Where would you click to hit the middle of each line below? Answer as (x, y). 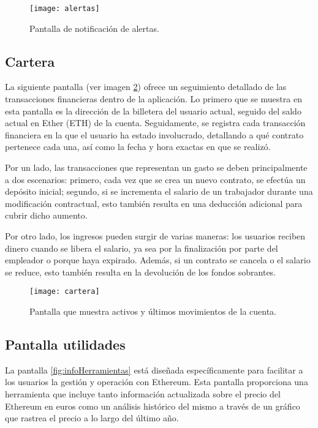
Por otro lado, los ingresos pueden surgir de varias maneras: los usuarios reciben (155, 235)
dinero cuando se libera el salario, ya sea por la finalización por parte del (142, 248)
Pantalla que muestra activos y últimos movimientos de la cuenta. (153, 311)
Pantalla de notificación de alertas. (94, 28)
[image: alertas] (65, 9)
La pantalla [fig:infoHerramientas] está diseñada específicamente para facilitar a (154, 370)
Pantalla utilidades (65, 344)
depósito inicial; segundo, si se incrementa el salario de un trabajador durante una (159, 191)
